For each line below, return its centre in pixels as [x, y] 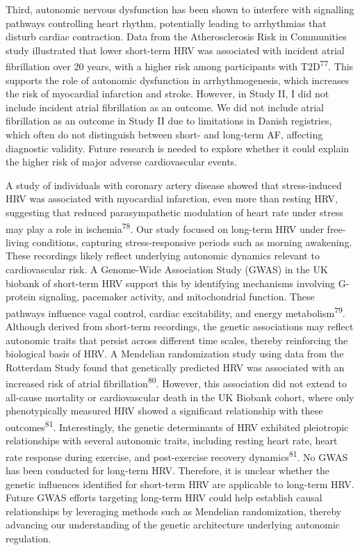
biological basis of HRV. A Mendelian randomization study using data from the [175, 354]
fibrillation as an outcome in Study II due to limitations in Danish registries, [169, 121]
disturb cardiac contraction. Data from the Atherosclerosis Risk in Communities [176, 37]
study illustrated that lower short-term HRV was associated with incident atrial [175, 50]
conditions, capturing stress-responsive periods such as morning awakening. [192, 242]
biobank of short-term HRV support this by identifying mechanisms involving [171, 283]
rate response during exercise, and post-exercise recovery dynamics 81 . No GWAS [177, 455]
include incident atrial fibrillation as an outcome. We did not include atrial [165, 107]
